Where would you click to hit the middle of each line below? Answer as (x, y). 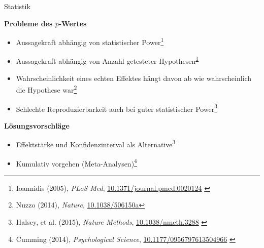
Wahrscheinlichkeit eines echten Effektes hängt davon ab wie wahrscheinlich (134, 78)
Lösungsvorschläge (37, 125)
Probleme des (28, 23)
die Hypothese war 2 (46, 89)
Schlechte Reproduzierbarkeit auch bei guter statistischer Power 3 (117, 108)
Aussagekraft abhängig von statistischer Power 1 (90, 41)
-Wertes (73, 23)
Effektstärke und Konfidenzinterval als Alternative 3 (96, 144)
